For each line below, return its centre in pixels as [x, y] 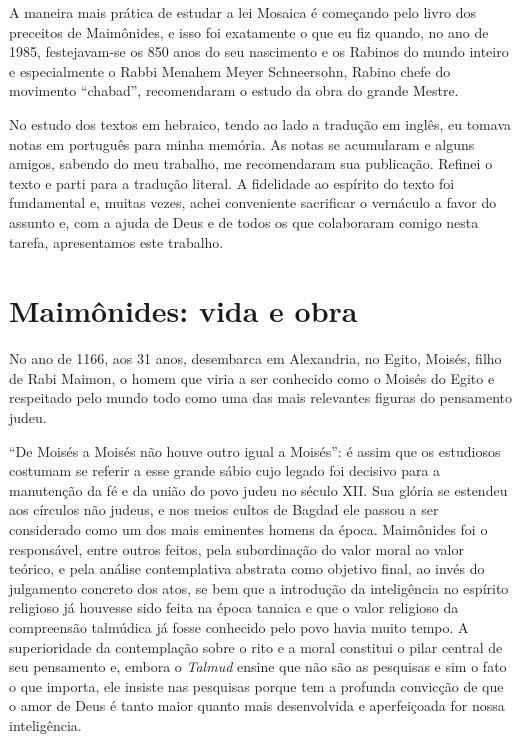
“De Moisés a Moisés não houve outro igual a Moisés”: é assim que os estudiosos [255, 450]
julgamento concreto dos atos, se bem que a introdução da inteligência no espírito [259, 587]
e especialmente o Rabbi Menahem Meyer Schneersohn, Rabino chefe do [230, 70]
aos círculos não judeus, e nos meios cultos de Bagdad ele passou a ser [224, 509]
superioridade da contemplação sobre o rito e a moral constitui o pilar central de [256, 646]
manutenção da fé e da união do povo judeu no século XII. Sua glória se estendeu [258, 489]
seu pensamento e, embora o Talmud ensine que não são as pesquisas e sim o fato [258, 666]
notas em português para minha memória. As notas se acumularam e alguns [242, 143]
